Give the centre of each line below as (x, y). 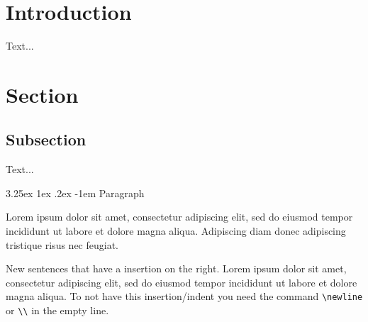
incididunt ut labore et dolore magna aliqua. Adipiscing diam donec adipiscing (176, 231)
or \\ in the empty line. (57, 310)
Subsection (46, 139)
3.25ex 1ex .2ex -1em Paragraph (75, 193)
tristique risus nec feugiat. (62, 244)
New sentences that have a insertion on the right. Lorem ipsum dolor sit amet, (176, 268)
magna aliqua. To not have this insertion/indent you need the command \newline (184, 296)
